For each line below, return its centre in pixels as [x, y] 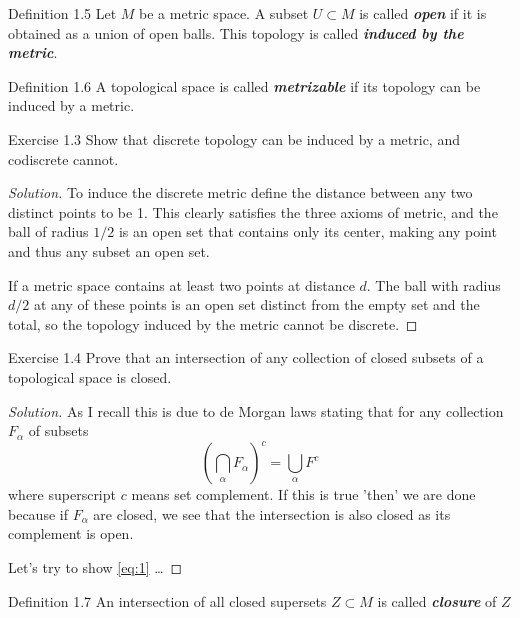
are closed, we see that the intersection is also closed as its [272, 513]
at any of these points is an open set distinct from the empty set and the [256, 304]
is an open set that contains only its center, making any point [307, 231]
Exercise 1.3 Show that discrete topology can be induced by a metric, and [234, 138]
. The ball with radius [433, 284]
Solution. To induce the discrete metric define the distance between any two [240, 192]
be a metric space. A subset [224, 13]
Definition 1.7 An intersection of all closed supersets [167, 600]
